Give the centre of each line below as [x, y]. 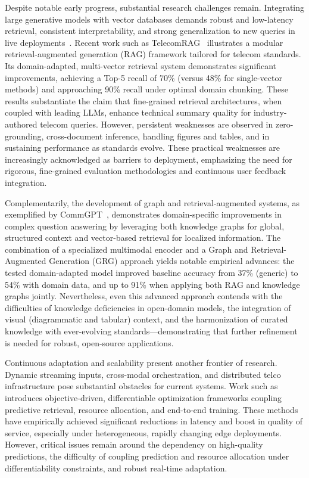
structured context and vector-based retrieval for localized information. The [143, 238]
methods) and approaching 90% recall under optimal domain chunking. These [146, 89]
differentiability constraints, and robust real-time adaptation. [116, 468]
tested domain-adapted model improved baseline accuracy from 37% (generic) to [152, 273]
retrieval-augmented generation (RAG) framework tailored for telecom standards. [153, 54]
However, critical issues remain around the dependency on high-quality [134, 444]
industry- [270, 112]
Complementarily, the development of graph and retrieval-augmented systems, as [152, 202]
